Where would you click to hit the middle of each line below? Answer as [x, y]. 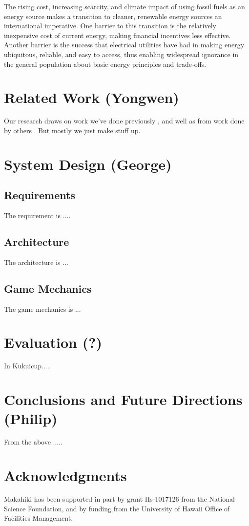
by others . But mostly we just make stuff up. [72, 130]
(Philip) [31, 418]
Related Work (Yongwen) [92, 97]
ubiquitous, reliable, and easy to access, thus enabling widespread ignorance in [121, 54]
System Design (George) [88, 164]
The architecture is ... [36, 262]
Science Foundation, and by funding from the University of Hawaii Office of [117, 508]
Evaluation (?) [53, 342]
